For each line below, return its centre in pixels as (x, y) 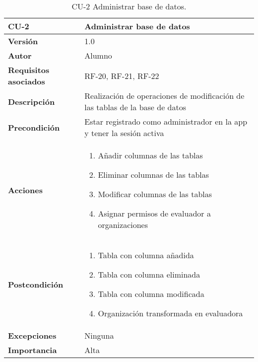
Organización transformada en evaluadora (170, 313)
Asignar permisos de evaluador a (154, 213)
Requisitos (29, 70)
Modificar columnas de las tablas (155, 194)
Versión (23, 41)
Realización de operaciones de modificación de (164, 96)
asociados (27, 81)
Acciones (25, 190)
